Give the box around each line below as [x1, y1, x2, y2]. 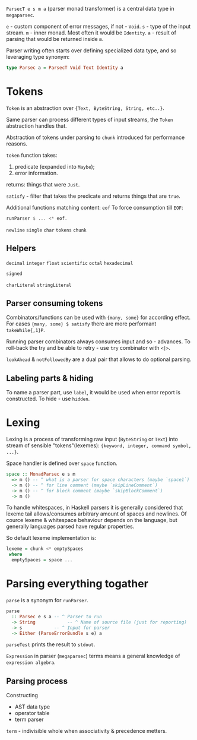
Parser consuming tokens [6, 298, 103, 308]
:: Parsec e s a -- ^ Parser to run [11, 613, 102, 619]
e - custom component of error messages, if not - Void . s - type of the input [6, 23, 191, 30]
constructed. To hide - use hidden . [6, 395, 90, 403]
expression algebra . [6, 659, 56, 666]
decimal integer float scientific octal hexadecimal [6, 260, 134, 266]
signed [6, 270, 23, 277]
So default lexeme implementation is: [6, 535, 97, 542]
